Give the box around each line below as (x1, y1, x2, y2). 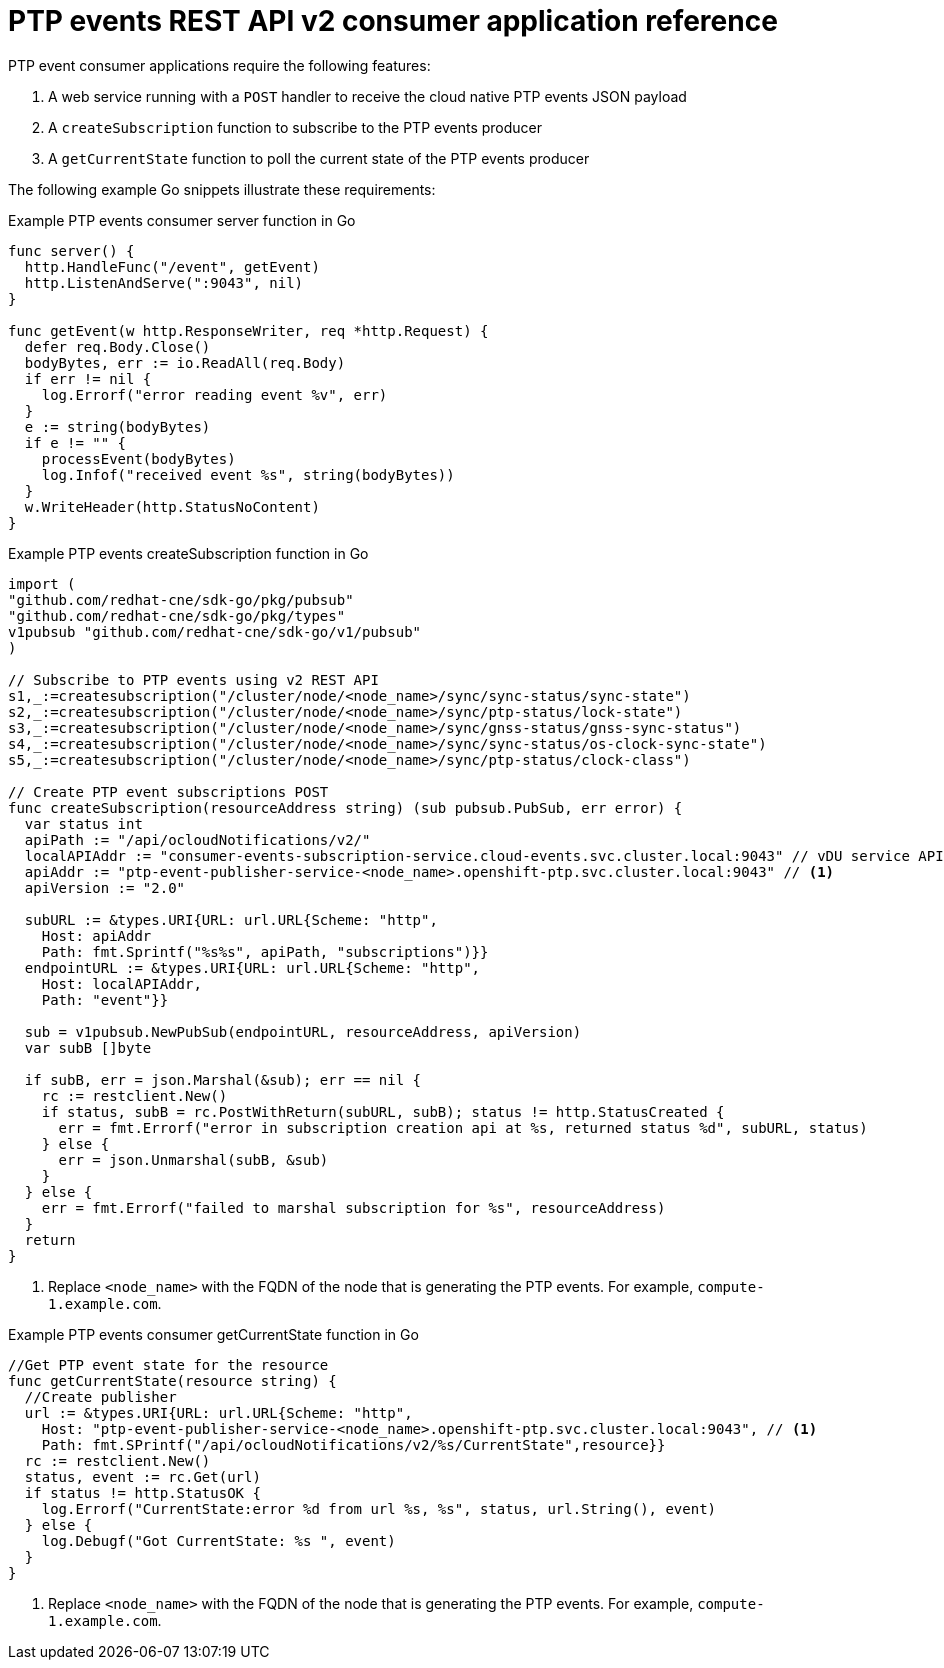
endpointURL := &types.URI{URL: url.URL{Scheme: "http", (24, 959, 481, 976)
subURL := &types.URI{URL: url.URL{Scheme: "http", (24, 911, 438, 928)
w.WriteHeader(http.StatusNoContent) (24, 498, 320, 515)
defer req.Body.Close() (24, 338, 211, 355)
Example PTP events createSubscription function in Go (8, 544, 369, 562)
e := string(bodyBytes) (24, 418, 211, 435)
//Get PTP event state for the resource (8, 1356, 329, 1373)
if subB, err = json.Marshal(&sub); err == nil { (24, 1071, 422, 1088)
